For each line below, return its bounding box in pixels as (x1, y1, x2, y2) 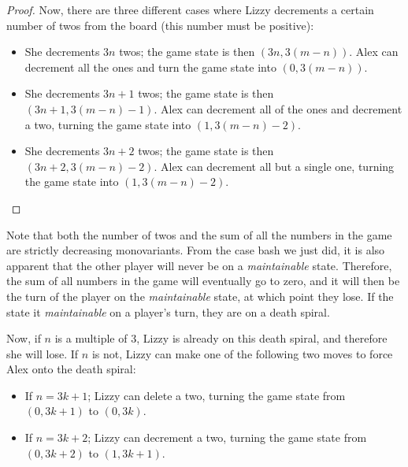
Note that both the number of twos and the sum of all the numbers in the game (6, 226, 392, 243)
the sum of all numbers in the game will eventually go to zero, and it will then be (6, 272, 400, 289)
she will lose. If (6, 345, 79, 361)
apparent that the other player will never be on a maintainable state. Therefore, (6, 257, 392, 273)
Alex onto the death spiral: (6, 361, 136, 377)
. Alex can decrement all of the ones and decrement (154, 100, 402, 117)
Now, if (6, 330, 41, 347)
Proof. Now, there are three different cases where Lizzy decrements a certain (6, 2, 374, 17)
